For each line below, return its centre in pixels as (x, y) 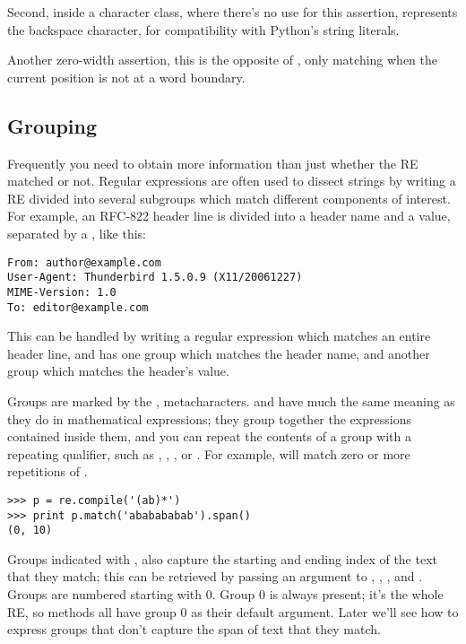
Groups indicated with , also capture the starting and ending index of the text (222, 558)
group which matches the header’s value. (118, 371)
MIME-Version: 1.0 (62, 292)
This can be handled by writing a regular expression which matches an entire (219, 336)
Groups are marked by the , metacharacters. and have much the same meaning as (231, 400)
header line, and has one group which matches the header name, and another (219, 353)
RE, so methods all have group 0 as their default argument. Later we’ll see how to (233, 611)
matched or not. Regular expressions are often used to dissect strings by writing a (232, 181)
